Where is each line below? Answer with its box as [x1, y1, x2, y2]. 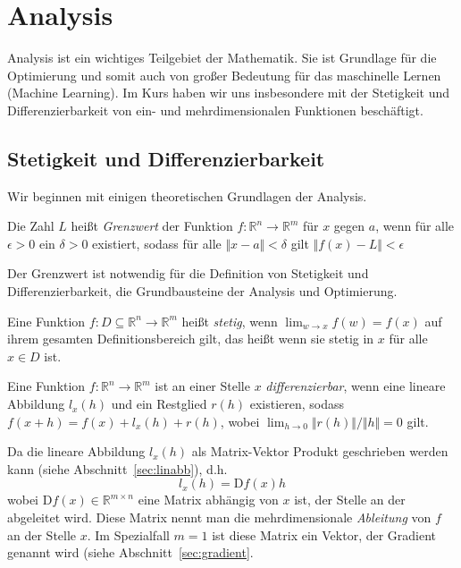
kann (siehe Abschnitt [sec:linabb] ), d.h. [7, 459, 228, 478]
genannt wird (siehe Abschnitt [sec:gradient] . [7, 543, 254, 562]
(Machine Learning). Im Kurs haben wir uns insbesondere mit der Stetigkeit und [7, 83, 450, 102]
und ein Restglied [111, 394, 207, 413]
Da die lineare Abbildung [7, 442, 146, 461]
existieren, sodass [249, 394, 345, 413]
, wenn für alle [375, 216, 455, 235]
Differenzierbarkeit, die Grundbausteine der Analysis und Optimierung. [7, 282, 398, 301]
